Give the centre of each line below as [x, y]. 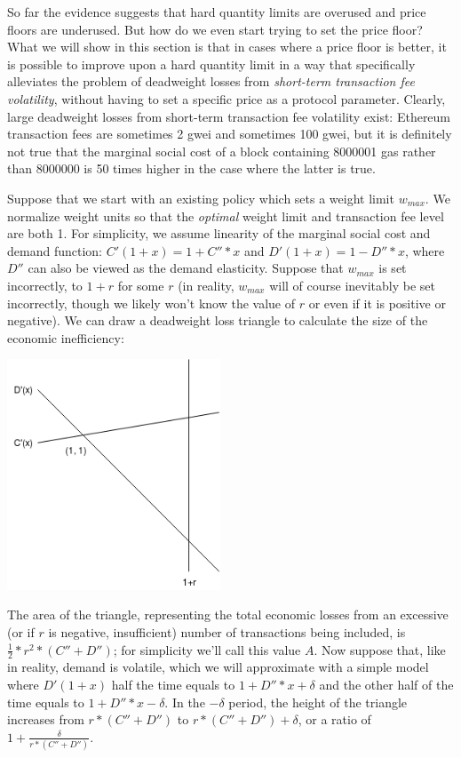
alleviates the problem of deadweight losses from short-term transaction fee [211, 81]
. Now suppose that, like [380, 649]
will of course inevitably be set [352, 285]
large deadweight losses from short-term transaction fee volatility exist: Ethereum [229, 116]
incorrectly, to [45, 285]
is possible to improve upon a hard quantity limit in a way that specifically [211, 64]
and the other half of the [386, 685]
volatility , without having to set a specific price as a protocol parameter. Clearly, [227, 98]
